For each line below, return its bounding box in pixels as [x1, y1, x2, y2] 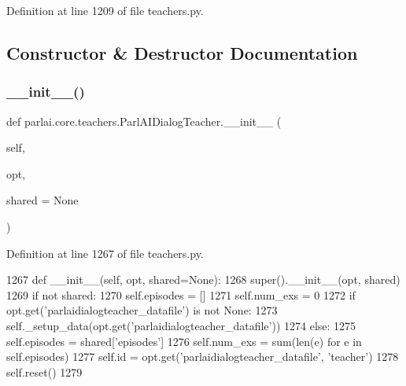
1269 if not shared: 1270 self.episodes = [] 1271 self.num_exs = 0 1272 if [6, 286, 356, 303]
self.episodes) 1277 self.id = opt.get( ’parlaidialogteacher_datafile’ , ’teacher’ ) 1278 [6, 348, 399, 365]
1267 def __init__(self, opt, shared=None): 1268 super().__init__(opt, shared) [6, 271, 400, 288]
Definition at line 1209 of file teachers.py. [6, 2, 204, 18]
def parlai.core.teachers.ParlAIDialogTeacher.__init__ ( [6, 112, 282, 129]
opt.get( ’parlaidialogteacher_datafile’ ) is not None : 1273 [6, 302, 278, 318]
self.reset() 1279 [6, 363, 83, 380]
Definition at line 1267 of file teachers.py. [6, 244, 204, 261]
